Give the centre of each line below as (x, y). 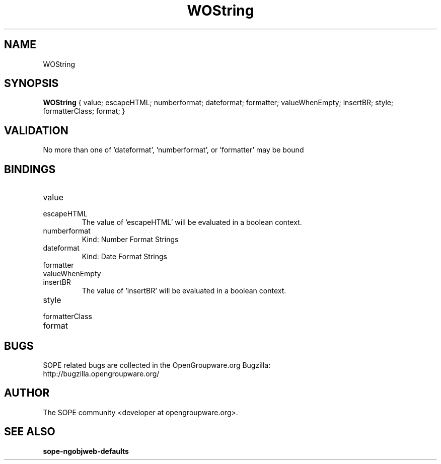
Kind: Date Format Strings (124, 257)
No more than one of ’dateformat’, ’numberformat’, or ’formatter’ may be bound (173, 150)
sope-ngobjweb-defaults (86, 451)
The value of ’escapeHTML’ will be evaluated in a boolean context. (192, 222)
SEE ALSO (30, 432)
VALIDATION (36, 130)
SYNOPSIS (31, 84)
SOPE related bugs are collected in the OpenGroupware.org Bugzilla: (157, 365)
